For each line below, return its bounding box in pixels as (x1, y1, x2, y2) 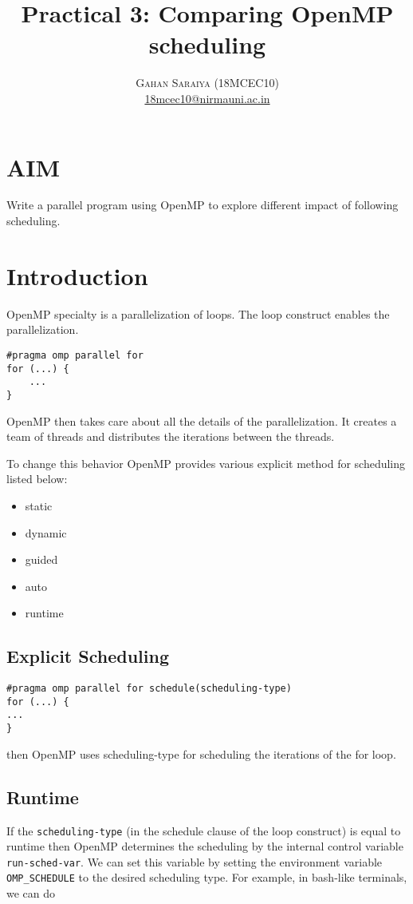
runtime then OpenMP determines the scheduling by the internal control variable (6, 838, 403, 854)
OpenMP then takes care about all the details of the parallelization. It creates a (6, 412, 397, 429)
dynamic (25, 524, 67, 541)
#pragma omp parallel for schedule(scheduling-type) (6, 683, 292, 695)
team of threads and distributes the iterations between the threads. (6, 428, 335, 445)
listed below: (6, 470, 68, 487)
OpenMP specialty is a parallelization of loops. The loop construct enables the (6, 305, 390, 322)
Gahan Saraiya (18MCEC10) (136, 74, 279, 91)
